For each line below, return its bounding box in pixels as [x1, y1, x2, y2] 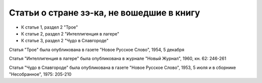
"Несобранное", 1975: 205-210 [9, 71, 72, 77]
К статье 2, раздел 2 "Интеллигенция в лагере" [21, 31, 119, 36]
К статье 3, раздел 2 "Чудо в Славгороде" [21, 38, 109, 44]
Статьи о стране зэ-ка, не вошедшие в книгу [9, 7, 200, 18]
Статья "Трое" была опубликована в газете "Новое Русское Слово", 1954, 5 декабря [9, 47, 184, 52]
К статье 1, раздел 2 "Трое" [21, 24, 78, 30]
